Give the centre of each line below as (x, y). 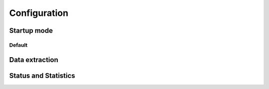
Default (18, 45)
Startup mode (31, 31)
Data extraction (34, 60)
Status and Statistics (42, 75)
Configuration (39, 13)
